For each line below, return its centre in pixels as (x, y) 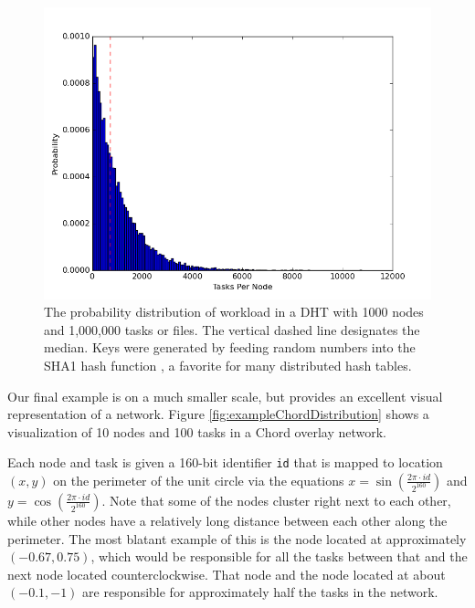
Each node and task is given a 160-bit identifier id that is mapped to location (225, 462)
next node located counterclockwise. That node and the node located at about (227, 574)
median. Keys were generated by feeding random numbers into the (230, 347)
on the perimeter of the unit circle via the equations (199, 480)
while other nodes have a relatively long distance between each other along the (227, 520)
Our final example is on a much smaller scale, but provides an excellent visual (225, 396)
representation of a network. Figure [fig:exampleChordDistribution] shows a (218, 414)
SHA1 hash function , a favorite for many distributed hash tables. (228, 365)
